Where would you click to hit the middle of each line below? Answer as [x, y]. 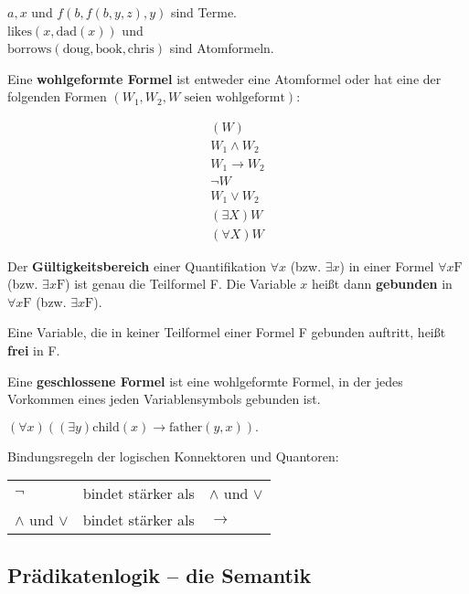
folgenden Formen [57, 96]
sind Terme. [203, 12]
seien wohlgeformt [234, 98]
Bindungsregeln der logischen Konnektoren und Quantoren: [173, 456]
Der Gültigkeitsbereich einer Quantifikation [137, 265]
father [186, 427]
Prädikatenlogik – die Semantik [160, 574]
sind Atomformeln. [222, 48]
